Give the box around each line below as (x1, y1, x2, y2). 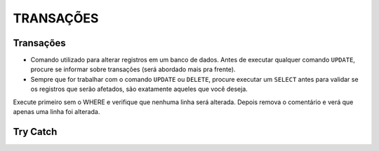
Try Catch (13, 126, 58, 138)
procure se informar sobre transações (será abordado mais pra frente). (30, 65, 236, 73)
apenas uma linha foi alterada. (13, 108, 100, 116)
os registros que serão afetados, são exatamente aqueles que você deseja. (30, 85, 248, 94)
